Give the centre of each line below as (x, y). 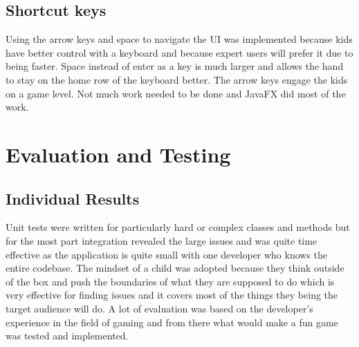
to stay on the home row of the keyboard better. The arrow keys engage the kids (177, 79)
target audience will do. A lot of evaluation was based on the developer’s (159, 308)
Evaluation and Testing (118, 154)
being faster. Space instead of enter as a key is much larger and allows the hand (175, 66)
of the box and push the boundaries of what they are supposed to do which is (170, 281)
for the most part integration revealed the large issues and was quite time (162, 240)
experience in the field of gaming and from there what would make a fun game (172, 322)
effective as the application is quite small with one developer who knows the (167, 254)
